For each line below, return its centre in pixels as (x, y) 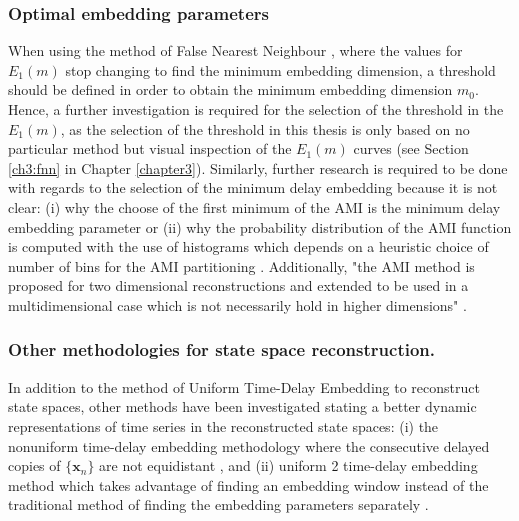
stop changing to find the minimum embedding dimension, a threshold (280, 69)
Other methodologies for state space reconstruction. (221, 349)
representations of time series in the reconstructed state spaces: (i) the (223, 425)
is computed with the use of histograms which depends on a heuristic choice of (248, 246)
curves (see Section (411, 148)
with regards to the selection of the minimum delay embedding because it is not (253, 187)
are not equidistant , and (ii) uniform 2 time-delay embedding (288, 465)
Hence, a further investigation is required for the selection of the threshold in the (256, 109)
